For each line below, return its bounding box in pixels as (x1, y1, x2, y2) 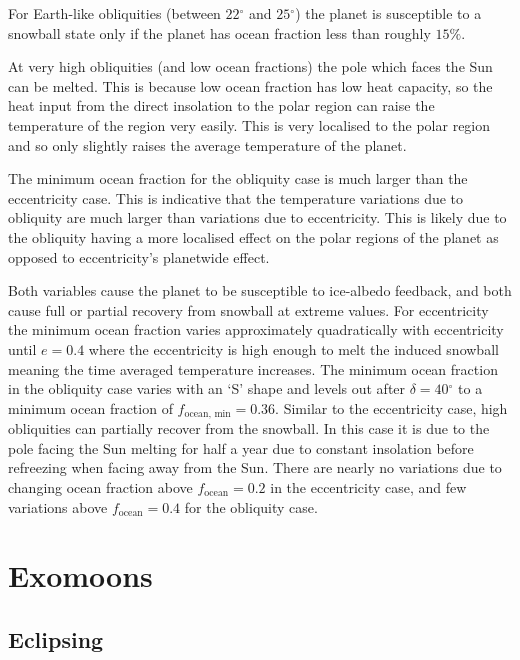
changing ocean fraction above (8, 476, 193, 497)
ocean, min (184, 409, 231, 420)
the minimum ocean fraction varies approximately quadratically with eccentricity (8, 319, 504, 340)
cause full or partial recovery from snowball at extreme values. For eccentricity (8, 299, 489, 320)
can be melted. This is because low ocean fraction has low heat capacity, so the (8, 75, 493, 96)
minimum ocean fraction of (8, 397, 173, 418)
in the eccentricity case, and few (270, 476, 467, 497)
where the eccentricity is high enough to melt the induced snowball (88, 338, 499, 359)
